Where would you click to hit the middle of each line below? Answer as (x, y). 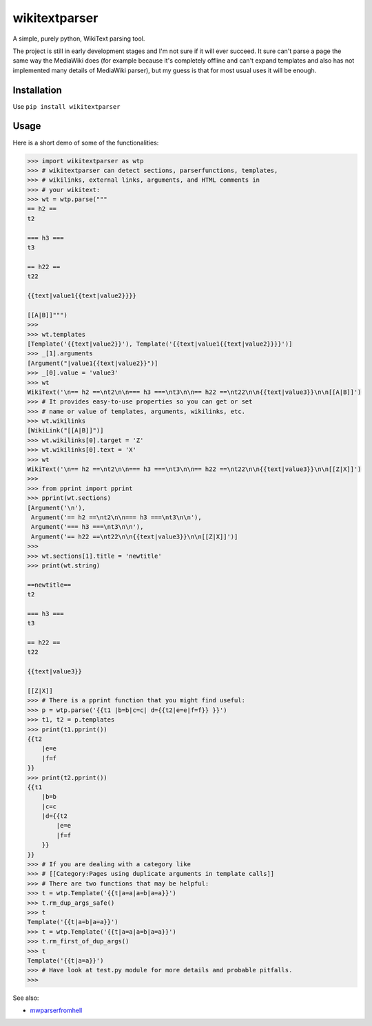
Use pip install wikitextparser (66, 106)
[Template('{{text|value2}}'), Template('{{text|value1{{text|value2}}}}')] (160, 344)
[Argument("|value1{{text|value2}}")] (93, 363)
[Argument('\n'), (56, 507)
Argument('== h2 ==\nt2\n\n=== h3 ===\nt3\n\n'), (117, 517)
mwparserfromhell (56, 1011)
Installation (37, 90)
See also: (26, 998)
